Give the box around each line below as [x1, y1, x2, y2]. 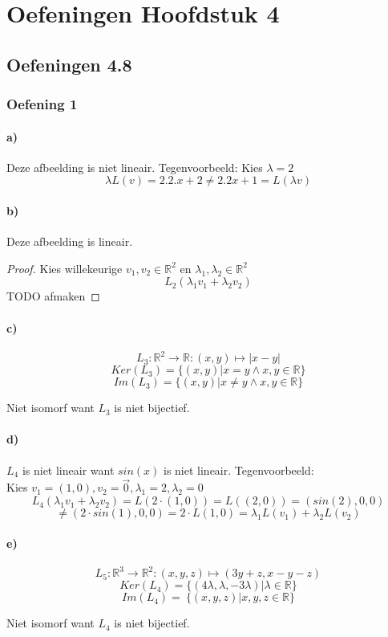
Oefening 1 [6, 94, 78, 114]
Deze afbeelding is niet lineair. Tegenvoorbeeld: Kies [6, 158, 263, 175]
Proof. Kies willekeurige [6, 259, 123, 276]
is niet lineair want [22, 461, 115, 478]
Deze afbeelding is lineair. [6, 233, 133, 250]
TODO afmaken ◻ [6, 288, 100, 304]
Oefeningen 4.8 [6, 51, 132, 76]
